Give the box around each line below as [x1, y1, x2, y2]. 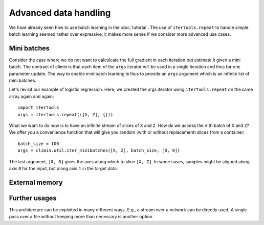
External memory [9, 178, 63, 186]
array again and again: [9, 93, 54, 99]
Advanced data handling [9, 7, 111, 18]
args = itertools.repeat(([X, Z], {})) [18, 112, 113, 117]
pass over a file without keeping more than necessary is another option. [9, 214, 154, 220]
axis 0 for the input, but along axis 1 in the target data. [9, 165, 118, 171]
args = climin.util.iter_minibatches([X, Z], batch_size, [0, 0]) [18, 148, 180, 153]
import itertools [18, 105, 59, 110]
